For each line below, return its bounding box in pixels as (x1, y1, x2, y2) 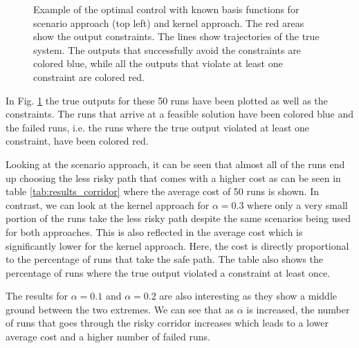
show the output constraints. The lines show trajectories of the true (33, 29, 320, 44)
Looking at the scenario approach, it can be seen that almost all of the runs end (6, 156, 345, 171)
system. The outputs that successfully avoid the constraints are (33, 42, 301, 57)
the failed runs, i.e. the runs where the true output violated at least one (6, 120, 310, 134)
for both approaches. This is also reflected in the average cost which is (6, 224, 303, 239)
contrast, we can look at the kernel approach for (6, 197, 210, 212)
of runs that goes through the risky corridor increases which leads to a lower (6, 315, 329, 330)
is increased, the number (246, 302, 350, 316)
